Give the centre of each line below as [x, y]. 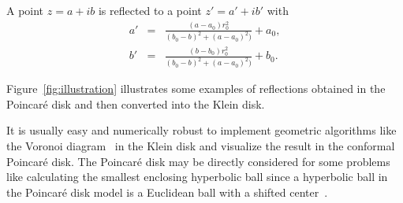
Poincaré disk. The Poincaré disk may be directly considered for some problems [198, 161]
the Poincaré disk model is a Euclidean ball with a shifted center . [167, 192]
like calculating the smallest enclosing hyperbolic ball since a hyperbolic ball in [197, 177]
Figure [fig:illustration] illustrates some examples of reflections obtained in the [196, 89]
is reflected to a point [150, 10]
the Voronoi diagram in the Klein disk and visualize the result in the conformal [201, 146]
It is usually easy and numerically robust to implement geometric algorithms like [201, 130]
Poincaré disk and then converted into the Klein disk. [136, 103]
